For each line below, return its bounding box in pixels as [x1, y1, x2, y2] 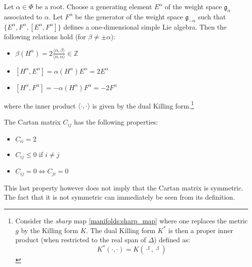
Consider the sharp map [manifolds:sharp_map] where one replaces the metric [15, 216, 248, 226]
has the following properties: [74, 117, 158, 127]
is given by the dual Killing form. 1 [92, 99, 194, 110]
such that [198, 11, 226, 21]
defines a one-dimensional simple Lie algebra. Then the [63, 21, 227, 31]
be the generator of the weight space [75, 11, 183, 21]
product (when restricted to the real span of [15, 235, 146, 245]
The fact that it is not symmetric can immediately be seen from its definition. [4, 192, 235, 202]
